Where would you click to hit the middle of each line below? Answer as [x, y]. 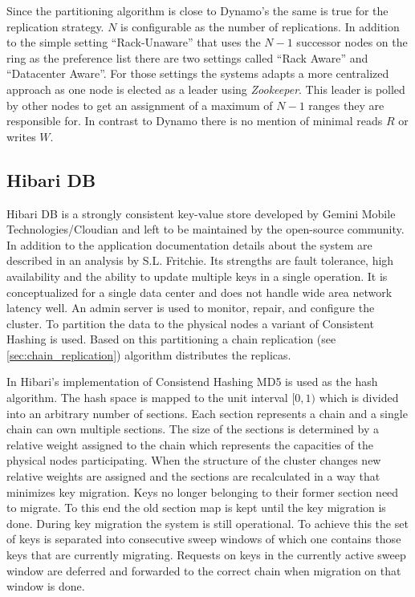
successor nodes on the [352, 42]
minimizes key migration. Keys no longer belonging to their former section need [203, 491]
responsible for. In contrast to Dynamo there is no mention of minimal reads [195, 121]
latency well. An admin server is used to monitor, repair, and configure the [191, 308]
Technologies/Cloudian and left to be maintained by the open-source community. [205, 229]
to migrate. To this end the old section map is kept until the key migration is [196, 508]
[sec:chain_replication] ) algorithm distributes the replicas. [149, 354]
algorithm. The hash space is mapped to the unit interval [147, 398]
